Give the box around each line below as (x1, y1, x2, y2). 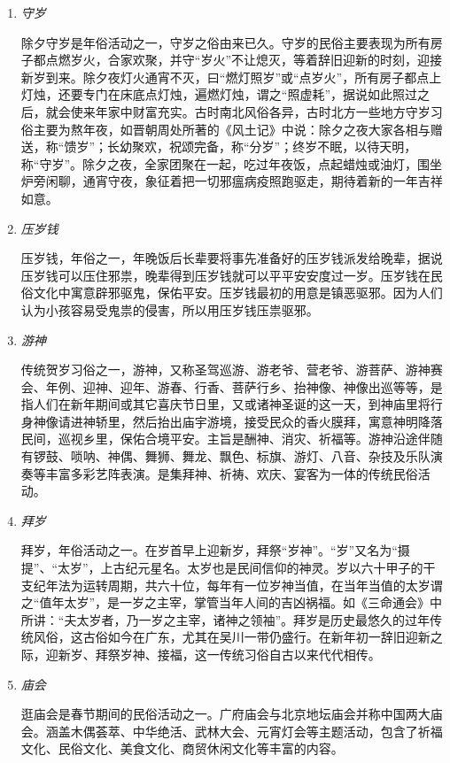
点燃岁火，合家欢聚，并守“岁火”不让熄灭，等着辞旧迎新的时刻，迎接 (45, 50, 443, 69)
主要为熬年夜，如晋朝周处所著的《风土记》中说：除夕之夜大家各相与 (33, 119, 431, 138)
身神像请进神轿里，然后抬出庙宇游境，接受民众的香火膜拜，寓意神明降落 (20, 412, 443, 430)
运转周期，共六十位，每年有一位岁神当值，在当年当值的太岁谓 (82, 575, 443, 594)
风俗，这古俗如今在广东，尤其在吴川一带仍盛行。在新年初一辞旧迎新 (33, 628, 431, 646)
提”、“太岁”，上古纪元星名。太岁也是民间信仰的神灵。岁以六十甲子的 (20, 559, 423, 577)
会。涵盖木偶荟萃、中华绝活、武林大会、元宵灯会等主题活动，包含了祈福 (20, 721, 443, 740)
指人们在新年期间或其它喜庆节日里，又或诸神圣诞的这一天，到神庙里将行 (20, 395, 443, 413)
